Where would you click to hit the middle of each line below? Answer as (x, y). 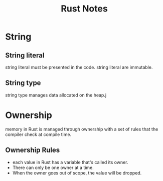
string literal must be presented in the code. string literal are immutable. (79, 67)
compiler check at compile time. (38, 134)
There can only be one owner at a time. (53, 167)
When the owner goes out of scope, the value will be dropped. (77, 172)
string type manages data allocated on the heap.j (56, 95)
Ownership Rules (33, 150)
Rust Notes (84, 9)
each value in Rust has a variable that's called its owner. (70, 162)
